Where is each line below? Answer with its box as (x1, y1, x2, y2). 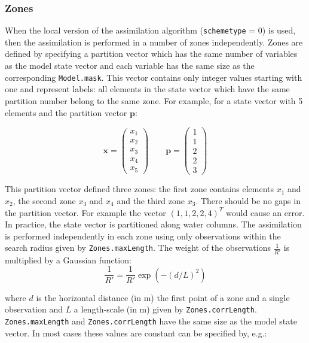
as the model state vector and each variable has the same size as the (5, 59, 255, 72)
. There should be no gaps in (195, 194, 301, 207)
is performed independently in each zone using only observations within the (5, 229, 281, 242)
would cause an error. (226, 206, 305, 218)
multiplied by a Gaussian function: (5, 253, 131, 266)
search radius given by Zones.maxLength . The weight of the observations (5, 241, 271, 254)
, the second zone (13, 194, 76, 207)
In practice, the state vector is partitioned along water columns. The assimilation (5, 218, 302, 230)
